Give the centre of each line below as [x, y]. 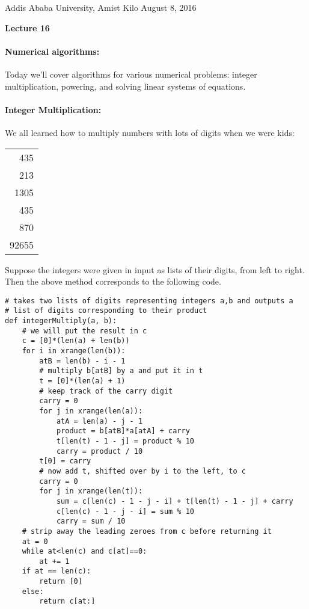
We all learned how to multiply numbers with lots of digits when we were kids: [150, 132]
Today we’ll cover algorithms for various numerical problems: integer [131, 74]
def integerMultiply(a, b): [61, 321]
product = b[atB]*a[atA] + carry [123, 431]
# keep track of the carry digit [106, 391]
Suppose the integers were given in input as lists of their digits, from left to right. [155, 269]
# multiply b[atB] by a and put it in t [121, 371]
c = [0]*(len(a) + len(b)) [76, 341]
